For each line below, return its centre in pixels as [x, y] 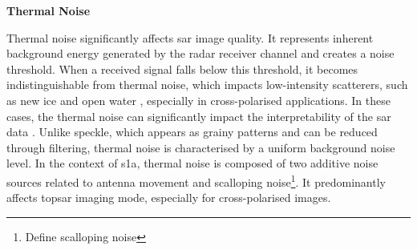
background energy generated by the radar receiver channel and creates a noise [200, 53]
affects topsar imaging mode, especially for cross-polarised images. [169, 198]
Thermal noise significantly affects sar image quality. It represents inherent [190, 37]
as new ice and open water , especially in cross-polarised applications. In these [198, 100]
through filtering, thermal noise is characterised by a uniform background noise [201, 147]
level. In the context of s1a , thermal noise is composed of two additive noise [192, 163]
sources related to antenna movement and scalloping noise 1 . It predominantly [196, 180]
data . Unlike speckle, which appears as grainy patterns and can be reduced [192, 132]
